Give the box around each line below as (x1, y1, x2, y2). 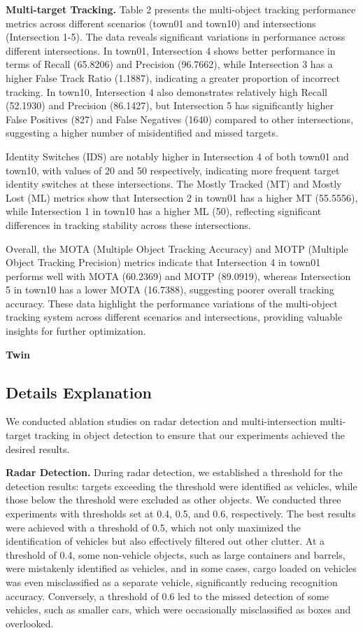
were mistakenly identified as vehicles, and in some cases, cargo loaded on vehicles (6, 561, 357, 576)
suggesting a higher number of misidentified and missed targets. (6, 125, 278, 140)
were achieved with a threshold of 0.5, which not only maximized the (6, 520, 301, 534)
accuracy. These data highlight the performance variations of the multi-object (6, 295, 338, 310)
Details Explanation (6, 381, 152, 403)
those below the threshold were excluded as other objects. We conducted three (6, 492, 341, 507)
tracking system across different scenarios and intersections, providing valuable (6, 309, 343, 324)
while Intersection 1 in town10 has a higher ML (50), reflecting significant (6, 204, 322, 218)
